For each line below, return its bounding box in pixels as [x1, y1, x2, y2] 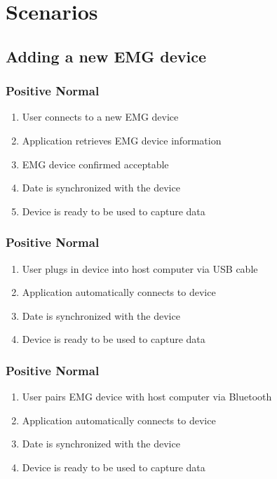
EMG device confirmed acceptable [22, 156, 169, 171]
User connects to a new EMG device [22, 109, 179, 124]
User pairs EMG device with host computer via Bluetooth [22, 389, 272, 404]
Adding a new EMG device [6, 45, 206, 67]
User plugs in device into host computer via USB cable [22, 261, 258, 276]
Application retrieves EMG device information [22, 133, 222, 147]
